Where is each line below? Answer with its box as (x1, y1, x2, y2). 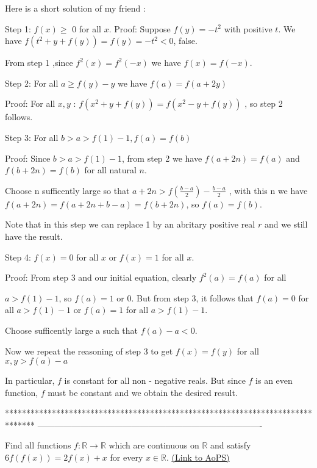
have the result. (5, 229, 63, 242)
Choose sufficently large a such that (5, 323, 138, 336)
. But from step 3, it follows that (131, 291, 254, 304)
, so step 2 (244, 97, 283, 110)
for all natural (84, 164, 137, 176)
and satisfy (210, 439, 251, 452)
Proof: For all (5, 97, 55, 110)
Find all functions (5, 439, 71, 452)
